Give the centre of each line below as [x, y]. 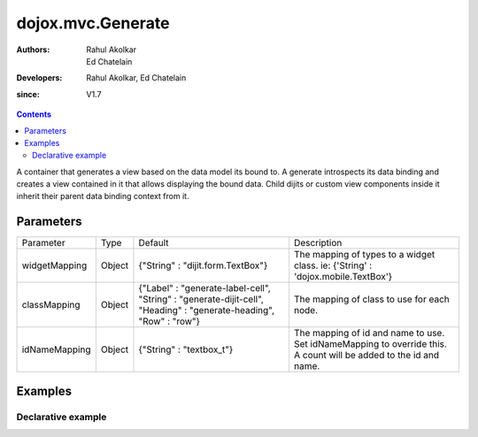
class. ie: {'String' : [333, 265]
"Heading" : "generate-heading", [206, 310]
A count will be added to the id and [366, 356]
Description [318, 243]
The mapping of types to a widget [364, 255]
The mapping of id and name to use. [369, 333]
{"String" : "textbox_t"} [186, 349]
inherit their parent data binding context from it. [103, 196]
